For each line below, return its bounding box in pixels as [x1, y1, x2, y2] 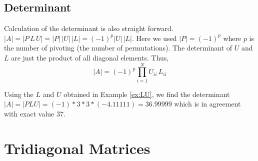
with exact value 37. [4, 108, 65, 118]
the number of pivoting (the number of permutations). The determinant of [4, 42, 232, 53]
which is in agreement [174, 98, 241, 109]
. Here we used [132, 32, 177, 43]
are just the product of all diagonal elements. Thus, [11, 52, 169, 62]
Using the [4, 88, 33, 99]
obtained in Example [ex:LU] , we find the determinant [63, 88, 230, 99]
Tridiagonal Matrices [4, 137, 150, 158]
